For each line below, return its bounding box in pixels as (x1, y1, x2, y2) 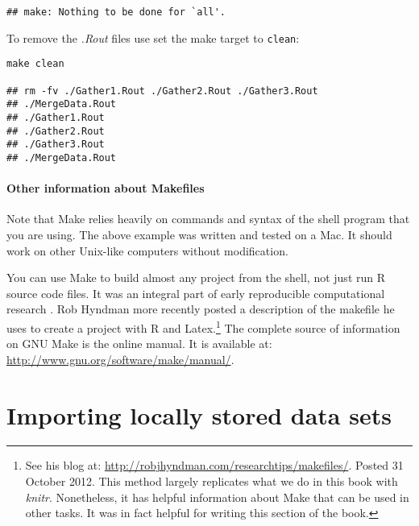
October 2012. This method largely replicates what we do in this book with (25, 473, 398, 490)
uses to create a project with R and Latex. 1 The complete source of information (6, 317, 400, 336)
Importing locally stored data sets (6, 398, 392, 431)
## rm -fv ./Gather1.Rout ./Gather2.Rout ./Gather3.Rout (6, 85, 318, 97)
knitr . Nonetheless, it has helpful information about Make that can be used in (25, 488, 409, 505)
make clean (6, 58, 64, 70)
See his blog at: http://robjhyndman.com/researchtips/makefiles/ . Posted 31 (25, 457, 404, 474)
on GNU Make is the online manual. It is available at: (6, 335, 272, 352)
